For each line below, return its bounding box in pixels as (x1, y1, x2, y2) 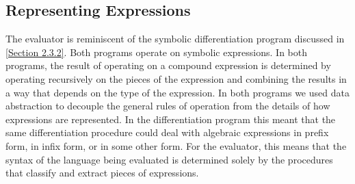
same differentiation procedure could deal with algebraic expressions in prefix (5, 125, 329, 140)
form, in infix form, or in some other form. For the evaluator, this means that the (5, 138, 347, 153)
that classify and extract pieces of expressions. (5, 166, 199, 180)
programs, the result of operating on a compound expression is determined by (5, 58, 331, 73)
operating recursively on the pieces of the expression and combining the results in (5, 71, 347, 86)
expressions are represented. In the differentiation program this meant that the (5, 111, 336, 126)
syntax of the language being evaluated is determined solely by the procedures (5, 152, 333, 166)
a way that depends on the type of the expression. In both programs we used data (5, 85, 350, 99)
